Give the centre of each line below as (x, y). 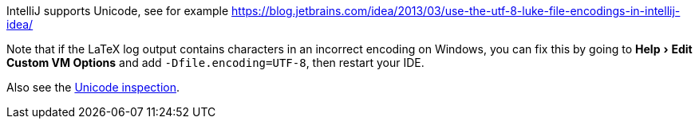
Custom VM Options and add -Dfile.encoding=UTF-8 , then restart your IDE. (215, 62)
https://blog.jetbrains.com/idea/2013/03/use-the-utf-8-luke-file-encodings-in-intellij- (456, 11)
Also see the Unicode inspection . (93, 87)
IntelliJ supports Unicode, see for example (118, 11)
